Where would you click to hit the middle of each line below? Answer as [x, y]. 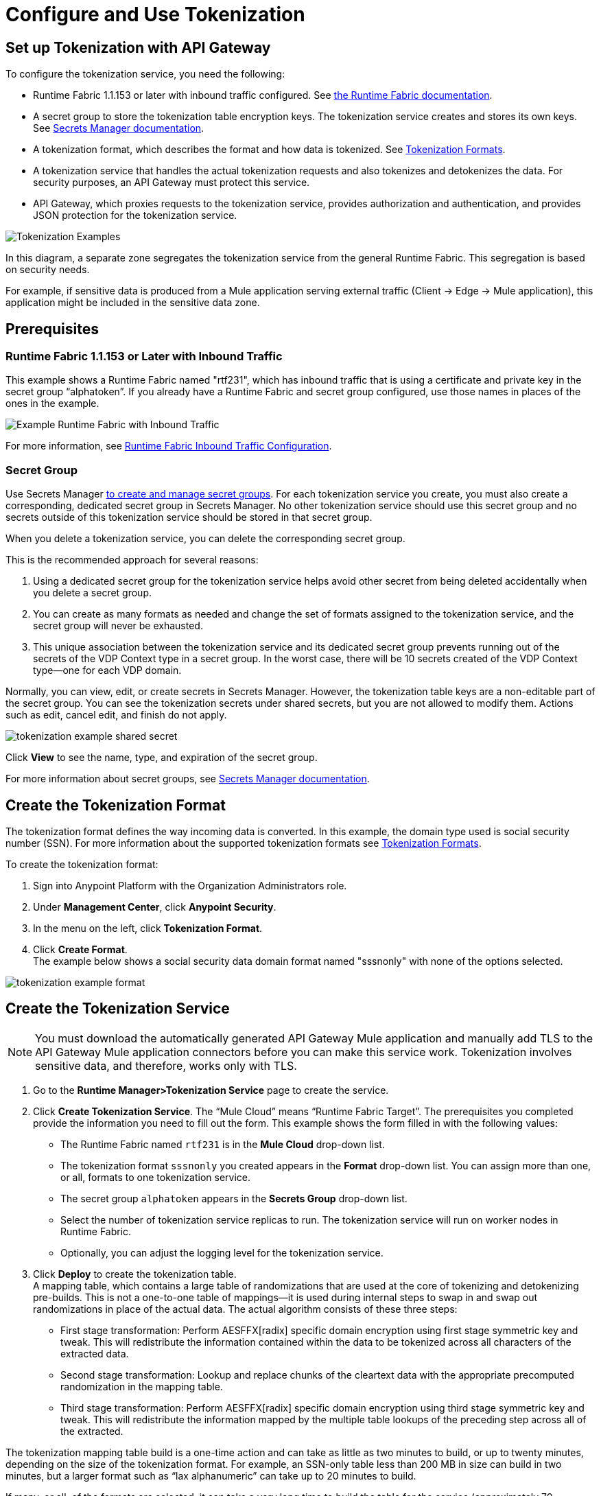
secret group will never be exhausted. [118, 626]
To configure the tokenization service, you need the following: [145, 74]
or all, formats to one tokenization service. [155, 1177]
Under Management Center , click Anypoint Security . [155, 907]
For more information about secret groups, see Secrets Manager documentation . [188, 779]
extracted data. [95, 1353]
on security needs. [48, 270]
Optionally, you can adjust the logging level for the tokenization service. [222, 1252]
